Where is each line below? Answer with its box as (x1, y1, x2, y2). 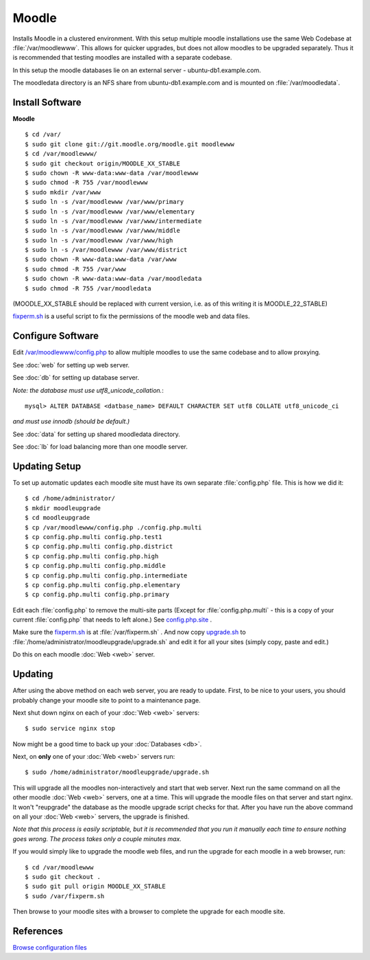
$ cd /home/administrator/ (25, 494, 116, 503)
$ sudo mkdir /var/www (25, 188, 101, 196)
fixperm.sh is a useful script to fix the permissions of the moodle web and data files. (12, 312, 250, 321)
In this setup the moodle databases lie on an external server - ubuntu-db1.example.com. (12, 66, 262, 74)
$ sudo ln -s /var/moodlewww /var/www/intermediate (25, 217, 202, 225)
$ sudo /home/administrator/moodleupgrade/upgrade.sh (25, 768, 209, 776)
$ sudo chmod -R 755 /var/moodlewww (25, 179, 148, 187)
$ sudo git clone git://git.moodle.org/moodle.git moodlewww (25, 140, 234, 148)
